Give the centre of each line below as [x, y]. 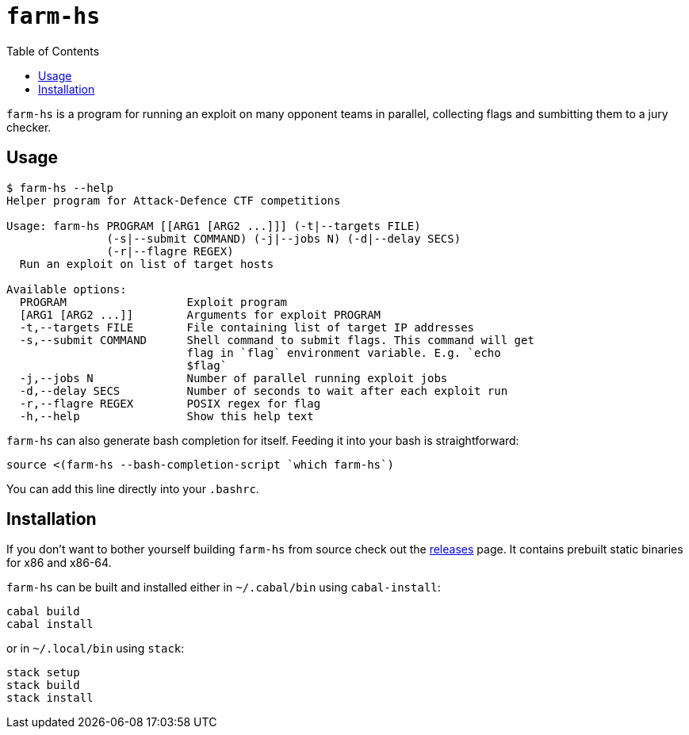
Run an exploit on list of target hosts [147, 264]
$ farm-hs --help [60, 188]
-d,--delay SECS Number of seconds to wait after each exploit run [264, 390]
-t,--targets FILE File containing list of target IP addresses [247, 327]
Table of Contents [53, 51]
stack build [43, 685]
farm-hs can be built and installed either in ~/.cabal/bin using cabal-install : [224, 588]
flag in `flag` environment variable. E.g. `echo [344, 352]
